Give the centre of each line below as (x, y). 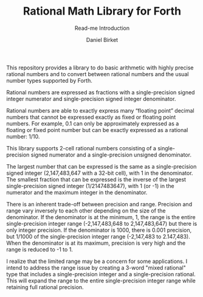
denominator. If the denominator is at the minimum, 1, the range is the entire (101, 217)
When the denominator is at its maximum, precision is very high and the (96, 243)
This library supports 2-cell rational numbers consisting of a (81, 148)
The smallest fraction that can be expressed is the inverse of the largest (96, 179)
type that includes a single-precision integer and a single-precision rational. (101, 274)
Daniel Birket (102, 40)
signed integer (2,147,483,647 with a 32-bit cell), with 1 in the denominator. (100, 173)
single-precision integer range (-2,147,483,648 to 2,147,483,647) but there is (102, 223)
